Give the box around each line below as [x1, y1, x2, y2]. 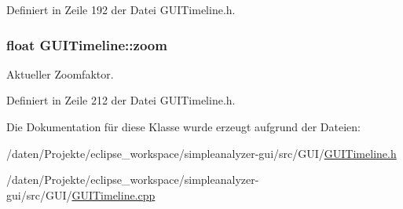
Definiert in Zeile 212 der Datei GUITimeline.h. [6, 92, 236, 108]
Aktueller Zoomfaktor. [6, 65, 114, 82]
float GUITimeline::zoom [6, 35, 167, 54]
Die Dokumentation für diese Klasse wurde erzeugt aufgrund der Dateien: [6, 119, 361, 134]
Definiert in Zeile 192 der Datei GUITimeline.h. [6, 2, 236, 17]
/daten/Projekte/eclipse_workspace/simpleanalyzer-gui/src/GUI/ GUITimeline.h [6, 145, 397, 161]
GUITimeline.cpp [71, 186, 156, 203]
